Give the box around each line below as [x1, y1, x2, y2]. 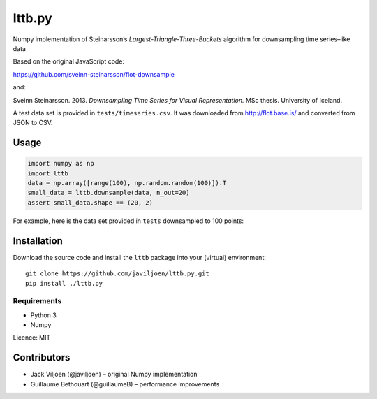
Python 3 [30, 311, 57, 319]
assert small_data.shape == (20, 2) [27, 198, 154, 206]
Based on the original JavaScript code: [13, 57, 125, 66]
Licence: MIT [13, 333, 51, 342]
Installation [13, 235, 63, 247]
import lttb [27, 169, 69, 177]
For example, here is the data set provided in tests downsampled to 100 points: [13, 217, 244, 225]
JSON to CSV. [13, 119, 53, 127]
